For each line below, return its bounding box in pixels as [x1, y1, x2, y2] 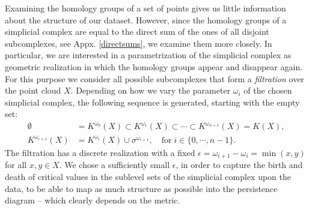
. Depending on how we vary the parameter [70, 84, 231, 97]
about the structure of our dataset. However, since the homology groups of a [5, 13, 287, 26]
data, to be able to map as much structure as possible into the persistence [5, 182, 278, 194]
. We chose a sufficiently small [59, 158, 170, 171]
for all [5, 158, 27, 171]
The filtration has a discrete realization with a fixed [5, 146, 195, 158]
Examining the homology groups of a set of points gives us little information [5, 2, 286, 14]
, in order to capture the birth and [176, 158, 303, 171]
